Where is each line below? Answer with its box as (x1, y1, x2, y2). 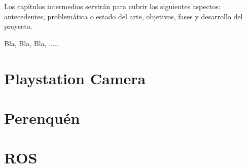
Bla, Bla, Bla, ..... (4, 38, 59, 48)
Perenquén (4, 107, 80, 128)
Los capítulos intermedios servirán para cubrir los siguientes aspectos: (4, 1, 221, 11)
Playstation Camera (4, 68, 146, 88)
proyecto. (4, 21, 32, 31)
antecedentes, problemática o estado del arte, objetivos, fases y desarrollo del (4, 11, 243, 21)
